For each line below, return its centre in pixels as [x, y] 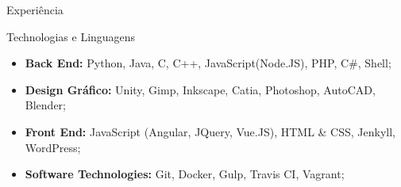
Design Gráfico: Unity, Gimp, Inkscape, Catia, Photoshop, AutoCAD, [200, 89]
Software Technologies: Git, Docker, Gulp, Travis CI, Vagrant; [185, 174]
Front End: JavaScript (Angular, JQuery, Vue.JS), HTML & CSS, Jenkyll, [210, 131]
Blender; [45, 105]
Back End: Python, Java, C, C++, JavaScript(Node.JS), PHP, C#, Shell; [208, 63]
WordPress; [53, 147]
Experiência [35, 10]
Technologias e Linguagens [71, 36]
